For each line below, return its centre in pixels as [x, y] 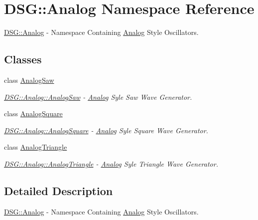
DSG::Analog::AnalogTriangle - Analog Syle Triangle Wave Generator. [111, 163]
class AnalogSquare [33, 113]
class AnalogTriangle [36, 147]
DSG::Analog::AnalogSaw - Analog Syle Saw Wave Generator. [98, 97]
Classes [23, 59]
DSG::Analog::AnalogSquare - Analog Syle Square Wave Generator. [106, 130]
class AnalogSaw [29, 80]
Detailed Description [59, 190]
